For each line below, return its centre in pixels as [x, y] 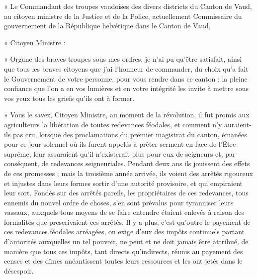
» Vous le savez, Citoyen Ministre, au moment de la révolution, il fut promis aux [127, 115]
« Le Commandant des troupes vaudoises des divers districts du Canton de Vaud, [128, 6]
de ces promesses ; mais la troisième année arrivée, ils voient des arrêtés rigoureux [129, 173]
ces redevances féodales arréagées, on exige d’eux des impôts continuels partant [125, 232]
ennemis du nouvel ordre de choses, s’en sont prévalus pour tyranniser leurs [119, 202]
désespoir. [19, 270]
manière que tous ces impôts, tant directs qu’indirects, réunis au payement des [124, 251]
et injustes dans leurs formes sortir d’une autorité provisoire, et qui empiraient [123, 183]
